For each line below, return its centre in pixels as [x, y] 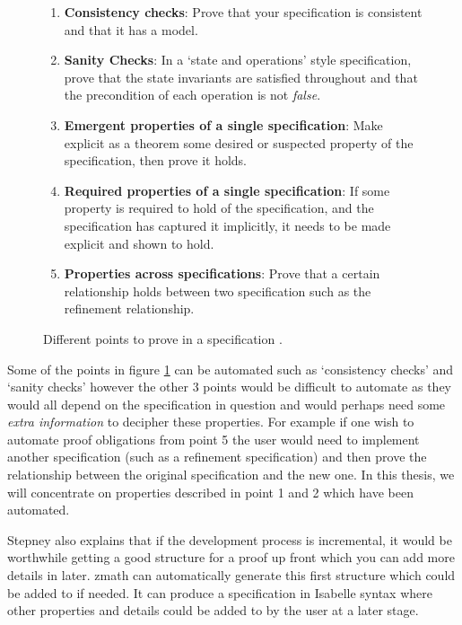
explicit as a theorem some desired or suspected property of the [239, 142]
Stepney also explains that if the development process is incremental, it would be [230, 539]
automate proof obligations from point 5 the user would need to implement [214, 439]
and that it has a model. [131, 29]
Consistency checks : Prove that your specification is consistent [243, 12]
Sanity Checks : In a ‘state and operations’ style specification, [238, 60]
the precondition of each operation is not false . [192, 95]
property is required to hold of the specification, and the [219, 208]
